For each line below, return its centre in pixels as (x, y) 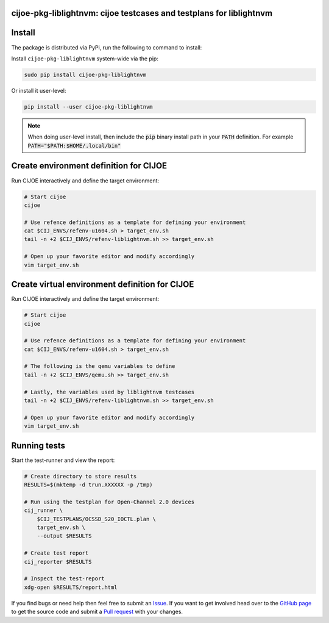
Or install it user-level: (39, 90)
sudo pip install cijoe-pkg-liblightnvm (85, 74)
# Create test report (56, 553)
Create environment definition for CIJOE (89, 166)
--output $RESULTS (64, 536)
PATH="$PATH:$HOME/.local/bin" (74, 146)
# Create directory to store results (80, 476)
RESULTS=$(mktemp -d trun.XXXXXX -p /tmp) (88, 485)
